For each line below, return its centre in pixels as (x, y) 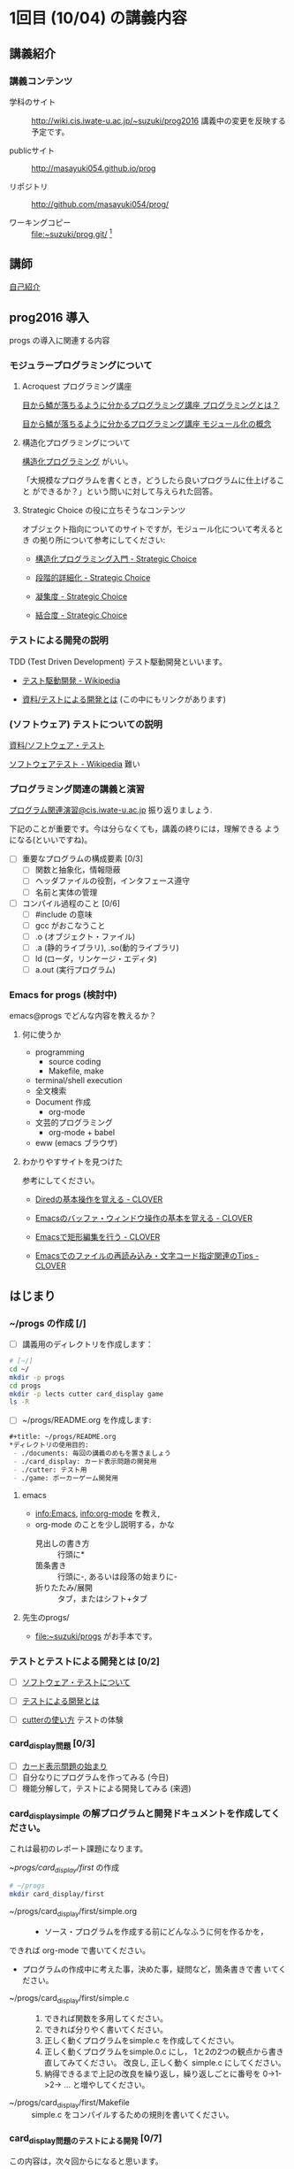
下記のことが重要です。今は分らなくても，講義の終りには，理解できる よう (145, 829)
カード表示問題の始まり (64, 1765)
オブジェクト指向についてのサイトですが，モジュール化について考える (149, 529)
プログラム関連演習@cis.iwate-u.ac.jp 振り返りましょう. (111, 810)
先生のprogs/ (45, 1617)
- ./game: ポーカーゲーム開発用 (66, 1478)
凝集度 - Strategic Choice (81, 596)
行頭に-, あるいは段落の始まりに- (117, 1576)
